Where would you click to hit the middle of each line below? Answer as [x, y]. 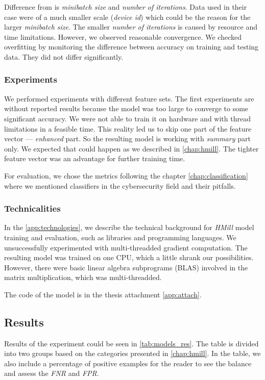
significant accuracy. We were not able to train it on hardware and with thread [127, 118]
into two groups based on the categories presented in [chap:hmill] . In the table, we [132, 353]
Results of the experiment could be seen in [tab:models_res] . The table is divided [131, 343]
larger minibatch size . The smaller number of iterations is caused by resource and [131, 27]
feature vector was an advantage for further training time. [95, 158]
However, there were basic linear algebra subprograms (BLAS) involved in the [126, 267]
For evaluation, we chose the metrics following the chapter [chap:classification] [126, 175]
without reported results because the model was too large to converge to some [126, 108]
